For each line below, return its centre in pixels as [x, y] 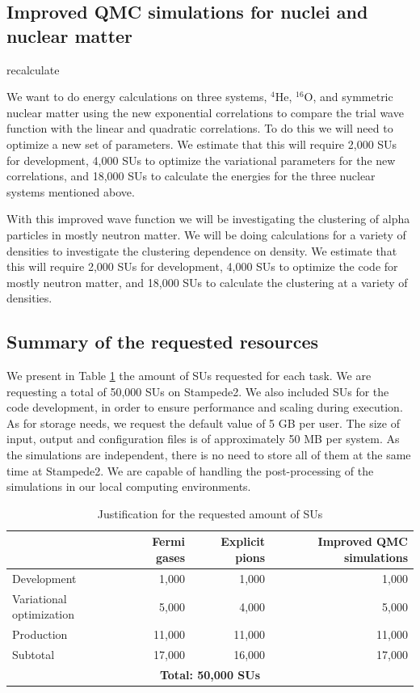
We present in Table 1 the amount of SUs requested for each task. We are [189, 376]
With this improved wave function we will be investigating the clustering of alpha [208, 219]
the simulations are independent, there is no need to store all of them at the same [209, 455]
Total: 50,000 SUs [210, 674]
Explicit [243, 541]
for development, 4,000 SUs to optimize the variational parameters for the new [201, 160]
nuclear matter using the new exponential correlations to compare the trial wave [205, 112]
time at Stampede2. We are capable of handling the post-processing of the [190, 470]
